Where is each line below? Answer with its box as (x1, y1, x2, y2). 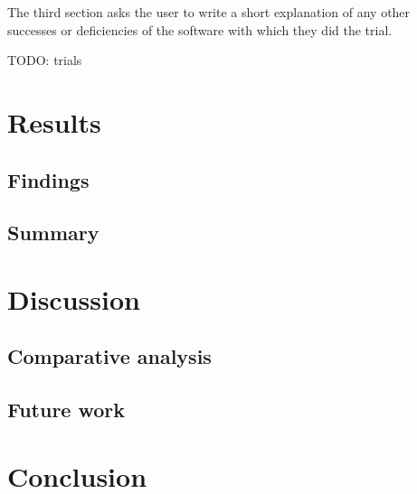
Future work (7, 396, 126, 424)
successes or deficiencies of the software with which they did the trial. (7, 20, 393, 39)
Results (7, 103, 101, 140)
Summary (7, 219, 100, 247)
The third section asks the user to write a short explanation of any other (7, 3, 411, 21)
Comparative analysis (7, 342, 212, 370)
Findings (7, 165, 90, 193)
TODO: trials (7, 51, 82, 70)
